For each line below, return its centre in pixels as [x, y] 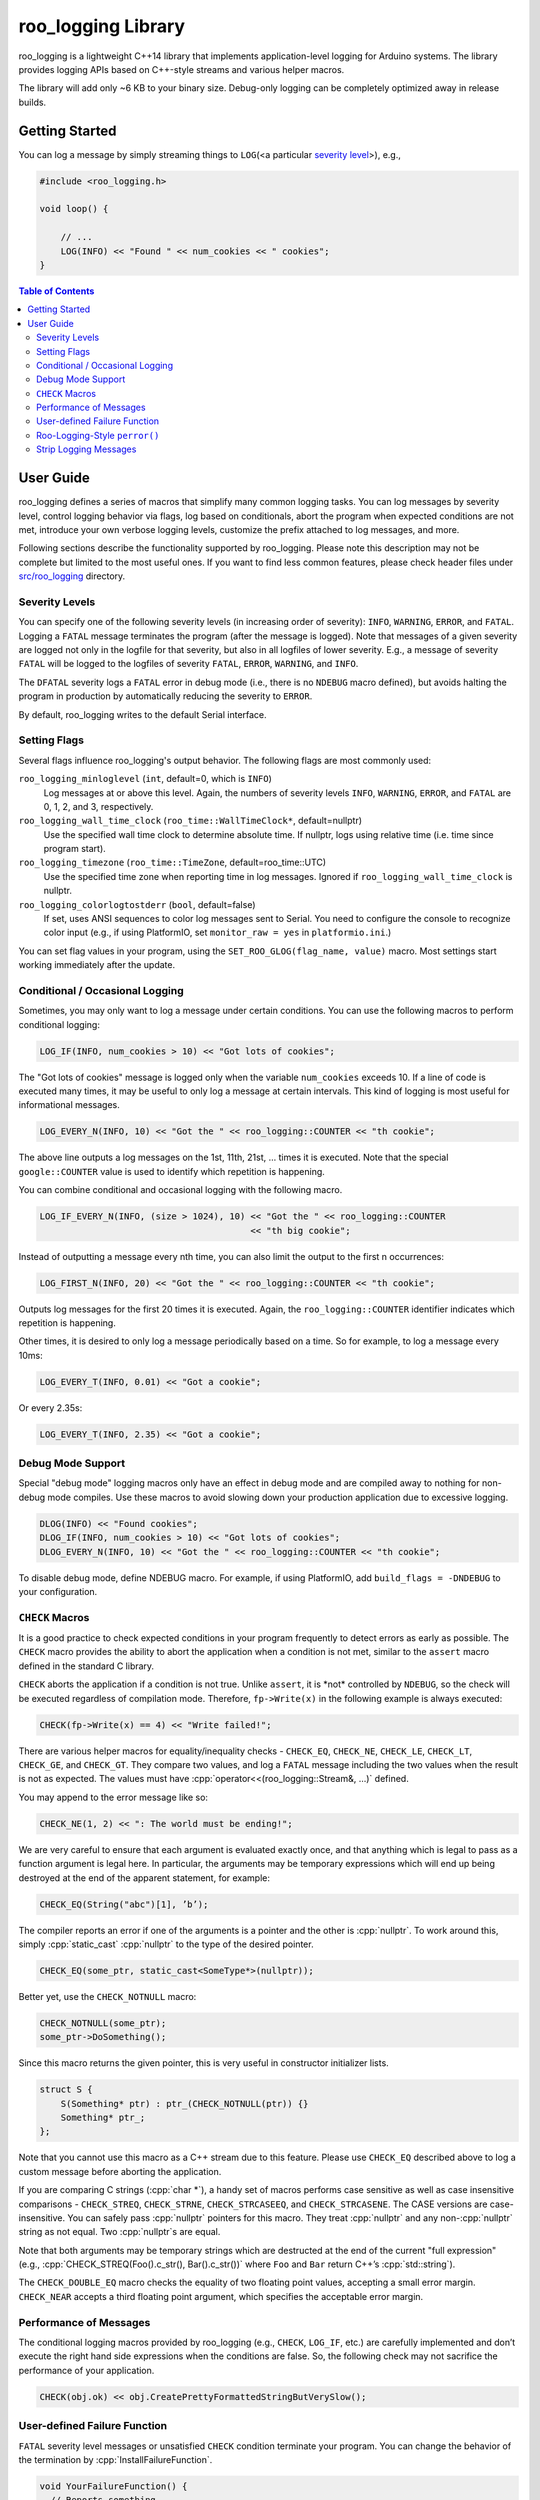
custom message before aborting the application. [120, 2171]
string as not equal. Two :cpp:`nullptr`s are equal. [119, 2232]
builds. [32, 102]
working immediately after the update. [96, 965]
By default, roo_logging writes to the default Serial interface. [142, 714]
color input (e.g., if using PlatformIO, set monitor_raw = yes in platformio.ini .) [217, 932]
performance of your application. [86, 2370]
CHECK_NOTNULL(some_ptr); [103, 2023]
